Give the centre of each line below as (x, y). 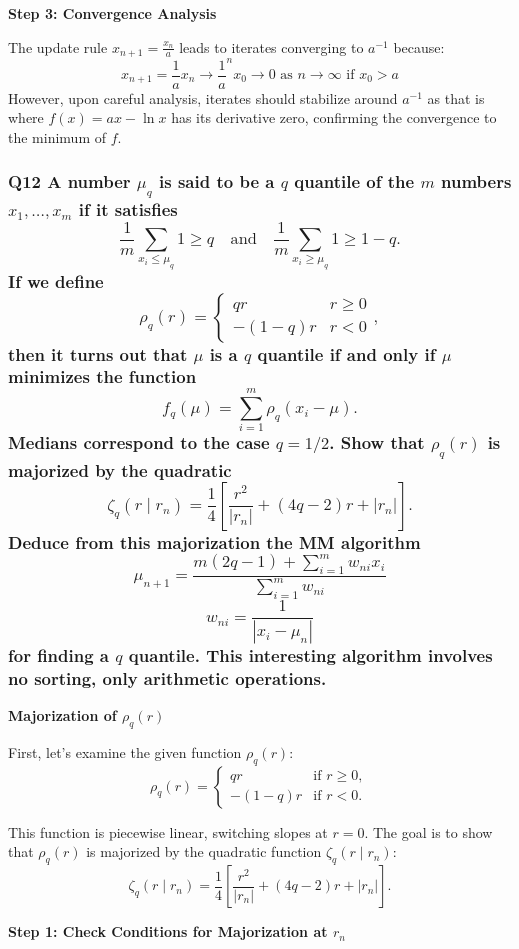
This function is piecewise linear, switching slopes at (168, 831)
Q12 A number (69, 181)
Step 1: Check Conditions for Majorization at (168, 931)
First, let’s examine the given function (125, 751)
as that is (456, 97)
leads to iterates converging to (271, 46)
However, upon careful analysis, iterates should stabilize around (203, 97)
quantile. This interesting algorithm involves (310, 654)
